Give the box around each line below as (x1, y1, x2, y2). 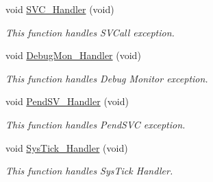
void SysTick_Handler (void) (5, 140, 128, 155)
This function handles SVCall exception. (5, 25, 175, 39)
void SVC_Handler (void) (5, 2, 114, 16)
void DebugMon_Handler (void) (5, 48, 141, 62)
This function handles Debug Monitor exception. (5, 71, 208, 85)
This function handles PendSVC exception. (5, 117, 186, 131)
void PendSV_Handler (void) (5, 94, 129, 109)
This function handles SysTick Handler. (5, 163, 173, 178)
